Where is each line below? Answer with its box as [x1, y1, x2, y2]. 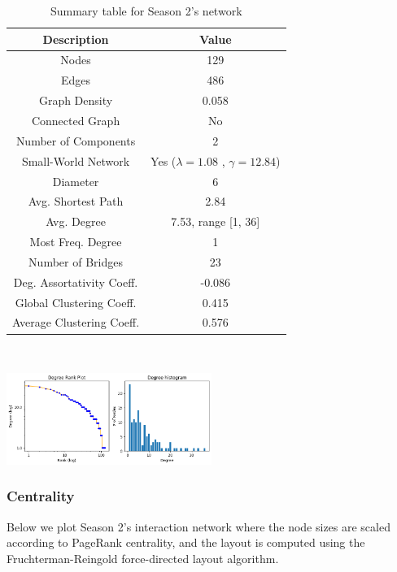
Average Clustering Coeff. [12, 314, 140, 331]
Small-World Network [21, 152, 130, 169]
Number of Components [15, 132, 136, 149]
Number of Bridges [28, 253, 123, 270]
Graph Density [38, 92, 113, 109]
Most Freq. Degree [29, 233, 122, 250]
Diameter [52, 172, 99, 189]
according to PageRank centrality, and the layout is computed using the [7, 534, 365, 551]
